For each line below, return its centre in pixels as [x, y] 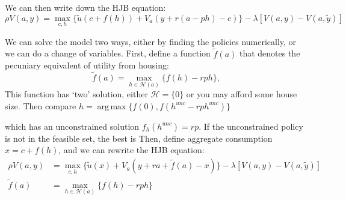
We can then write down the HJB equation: [85, 7]
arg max [112, 107]
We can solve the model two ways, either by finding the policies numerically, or [151, 41]
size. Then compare [41, 105]
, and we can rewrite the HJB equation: [131, 150]
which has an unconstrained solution [72, 126]
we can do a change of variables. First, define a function [108, 53]
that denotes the [270, 53]
